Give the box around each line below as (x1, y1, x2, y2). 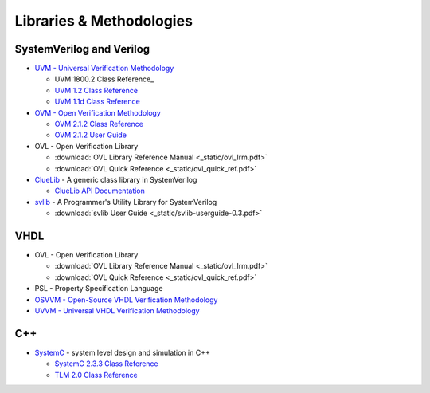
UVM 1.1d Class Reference (54, 96, 141, 107)
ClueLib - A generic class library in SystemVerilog (34, 175, 197, 184)
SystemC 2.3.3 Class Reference (54, 359, 158, 368)
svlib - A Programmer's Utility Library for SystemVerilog (34, 197, 217, 206)
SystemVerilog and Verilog (14, 42, 150, 56)
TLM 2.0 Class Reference (54, 370, 139, 379)
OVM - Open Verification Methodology (34, 108, 161, 117)
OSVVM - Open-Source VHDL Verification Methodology (34, 295, 218, 305)
